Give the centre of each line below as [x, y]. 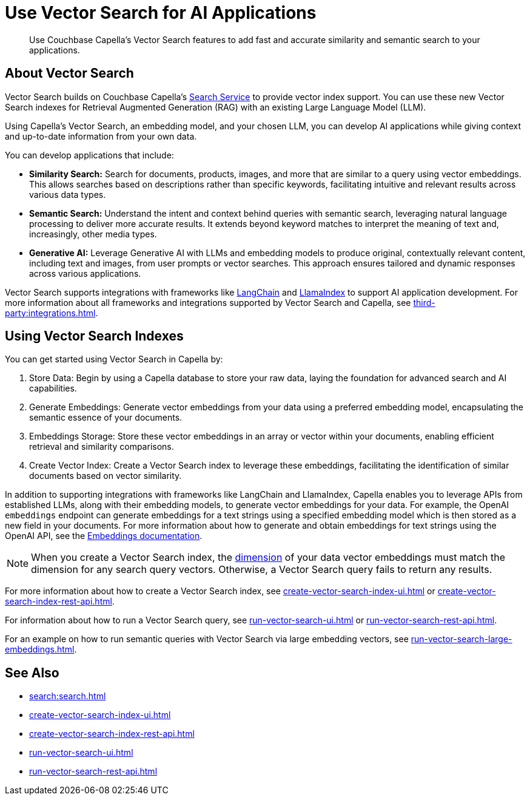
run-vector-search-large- [461, 639]
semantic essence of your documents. [106, 418]
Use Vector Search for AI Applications [161, 13]
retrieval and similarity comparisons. [102, 447]
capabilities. [53, 388]
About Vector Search [69, 73]
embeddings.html [40, 649]
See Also [32, 673]
